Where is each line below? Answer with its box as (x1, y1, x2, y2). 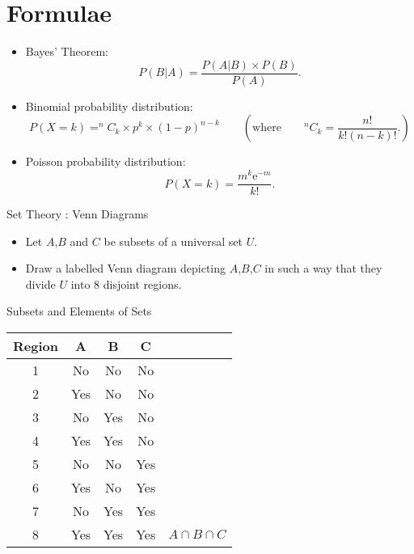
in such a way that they (264, 260, 382, 277)
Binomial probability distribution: (25, 97, 193, 114)
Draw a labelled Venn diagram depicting (25, 260, 226, 277)
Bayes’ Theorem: (25, 43, 108, 60)
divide (25, 275, 56, 292)
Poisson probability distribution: (25, 153, 186, 170)
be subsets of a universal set (103, 232, 243, 249)
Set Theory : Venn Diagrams (6, 205, 149, 222)
